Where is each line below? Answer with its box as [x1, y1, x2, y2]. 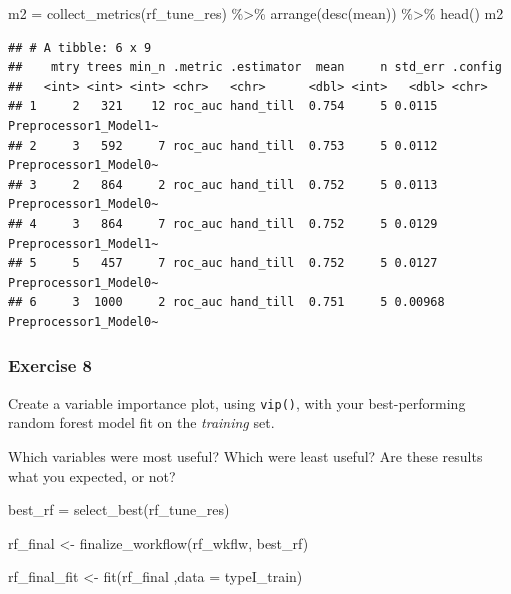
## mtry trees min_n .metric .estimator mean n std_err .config [8, 60, 502, 75]
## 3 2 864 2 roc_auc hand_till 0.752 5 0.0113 [8, 177, 438, 192]
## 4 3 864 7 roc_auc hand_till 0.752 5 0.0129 [8, 216, 438, 231]
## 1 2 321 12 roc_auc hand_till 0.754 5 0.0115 [8, 99, 438, 114]
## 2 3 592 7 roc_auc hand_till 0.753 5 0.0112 [8, 138, 438, 153]
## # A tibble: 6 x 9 [8, 40, 152, 55]
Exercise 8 [8, 353, 92, 378]
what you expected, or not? [8, 465, 176, 486]
